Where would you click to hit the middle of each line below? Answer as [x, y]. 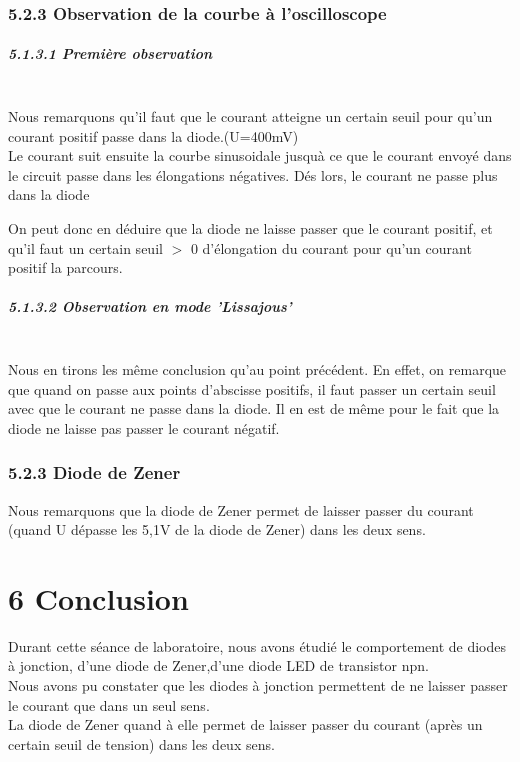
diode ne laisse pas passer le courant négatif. [144, 427]
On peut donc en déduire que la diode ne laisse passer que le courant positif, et [250, 227]
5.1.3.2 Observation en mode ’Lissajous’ [150, 306]
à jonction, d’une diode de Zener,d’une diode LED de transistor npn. [218, 665]
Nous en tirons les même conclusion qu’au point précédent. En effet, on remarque [257, 368]
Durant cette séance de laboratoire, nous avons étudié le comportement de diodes [257, 645]
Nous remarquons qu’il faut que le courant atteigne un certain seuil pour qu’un [250, 116]
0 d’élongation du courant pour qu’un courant [331, 247]
